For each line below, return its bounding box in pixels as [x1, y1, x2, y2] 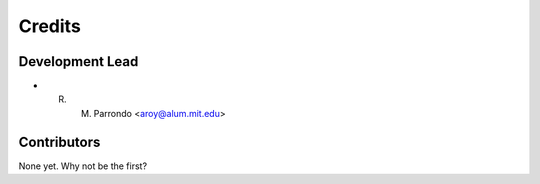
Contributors [18, 133, 101, 150]
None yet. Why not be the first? [18, 160, 148, 172]
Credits [18, 15, 82, 37]
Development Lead [18, 53, 139, 70]
